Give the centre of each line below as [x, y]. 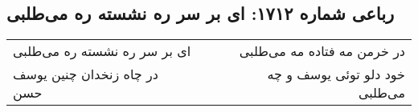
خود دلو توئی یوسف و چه [336, 74]
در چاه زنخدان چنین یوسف [86, 74]
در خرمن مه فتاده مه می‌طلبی [322, 51]
